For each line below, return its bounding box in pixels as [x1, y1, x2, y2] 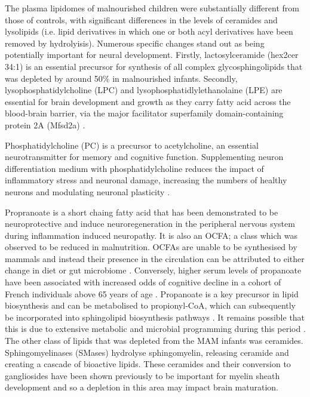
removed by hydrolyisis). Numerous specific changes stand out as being [5, 36, 265, 49]
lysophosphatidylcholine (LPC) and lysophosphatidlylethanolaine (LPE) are [5, 84, 283, 96]
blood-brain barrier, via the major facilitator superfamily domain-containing [5, 107, 284, 119]
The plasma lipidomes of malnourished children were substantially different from [5, 2, 299, 14]
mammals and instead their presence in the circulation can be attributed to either [5, 252, 305, 264]
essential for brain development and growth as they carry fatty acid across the [5, 95, 291, 107]
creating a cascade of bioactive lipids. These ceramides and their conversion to [5, 358, 291, 370]
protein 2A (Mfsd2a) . [5, 118, 85, 131]
